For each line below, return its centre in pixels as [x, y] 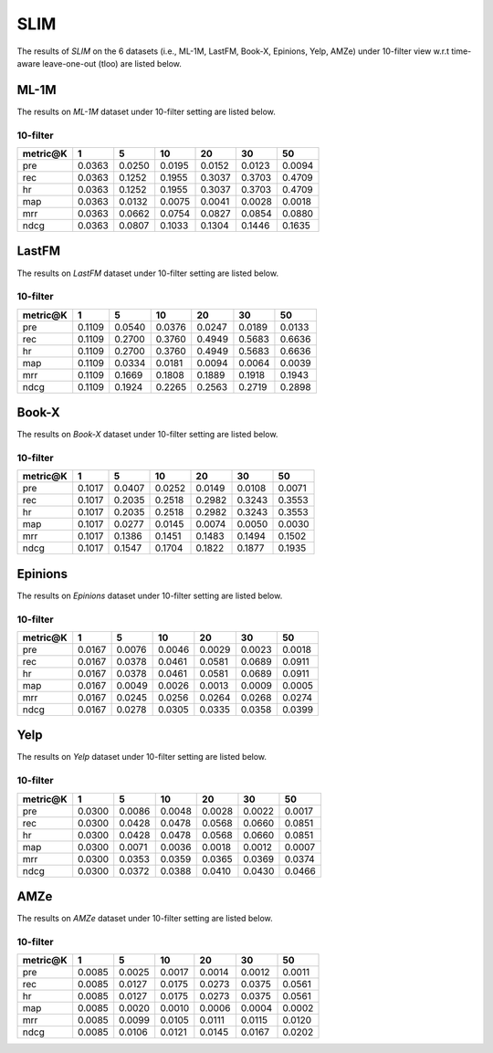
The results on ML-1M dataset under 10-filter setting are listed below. [146, 111]
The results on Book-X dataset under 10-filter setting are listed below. [147, 435]
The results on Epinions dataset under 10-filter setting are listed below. [150, 595]
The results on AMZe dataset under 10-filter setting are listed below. [145, 919]
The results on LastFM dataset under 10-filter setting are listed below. [147, 273]
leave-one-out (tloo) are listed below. [112, 63]
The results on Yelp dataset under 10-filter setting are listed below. [142, 757]
